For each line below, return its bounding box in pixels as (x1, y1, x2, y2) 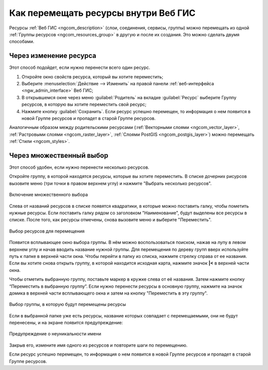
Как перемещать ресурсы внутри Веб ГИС (9, 7, 196, 18)
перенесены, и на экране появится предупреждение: (9, 320, 123, 326)
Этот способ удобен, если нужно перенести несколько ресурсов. (9, 164, 149, 171)
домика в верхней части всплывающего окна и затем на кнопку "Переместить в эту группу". (9, 290, 208, 296)
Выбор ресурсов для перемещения (9, 228, 85, 234)
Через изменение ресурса (9, 52, 97, 60)
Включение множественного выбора (9, 191, 88, 198)
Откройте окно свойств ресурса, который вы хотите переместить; (21, 73, 163, 79)
